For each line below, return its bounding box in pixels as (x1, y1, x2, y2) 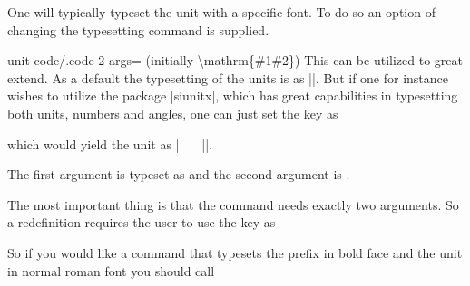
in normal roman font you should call (7, 261, 215, 280)
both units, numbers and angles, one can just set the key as (7, 103, 338, 122)
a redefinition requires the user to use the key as (7, 213, 276, 232)
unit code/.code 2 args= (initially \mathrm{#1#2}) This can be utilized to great (7, 51, 463, 70)
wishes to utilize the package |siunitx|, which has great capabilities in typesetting (7, 86, 458, 105)
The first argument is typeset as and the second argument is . (7, 165, 350, 184)
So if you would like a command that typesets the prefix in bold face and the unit (7, 243, 463, 262)
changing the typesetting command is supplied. (7, 20, 269, 39)
